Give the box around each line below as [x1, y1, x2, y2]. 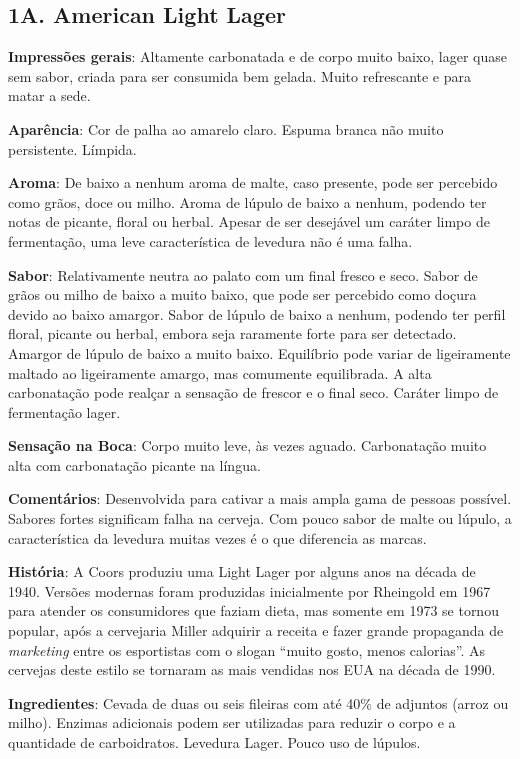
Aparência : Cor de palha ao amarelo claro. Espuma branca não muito [8, 118, 444, 139]
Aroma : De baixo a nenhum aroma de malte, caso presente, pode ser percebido [8, 172, 498, 193]
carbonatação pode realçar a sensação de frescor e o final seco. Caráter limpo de [8, 382, 499, 403]
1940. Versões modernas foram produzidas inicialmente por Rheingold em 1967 [8, 580, 491, 601]
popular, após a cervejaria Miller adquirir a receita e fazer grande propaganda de [8, 620, 504, 641]
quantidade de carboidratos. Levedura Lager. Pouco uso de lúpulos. [8, 732, 421, 753]
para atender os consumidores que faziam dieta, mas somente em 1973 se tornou [8, 600, 499, 621]
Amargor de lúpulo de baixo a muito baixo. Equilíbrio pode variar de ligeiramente [8, 342, 511, 363]
